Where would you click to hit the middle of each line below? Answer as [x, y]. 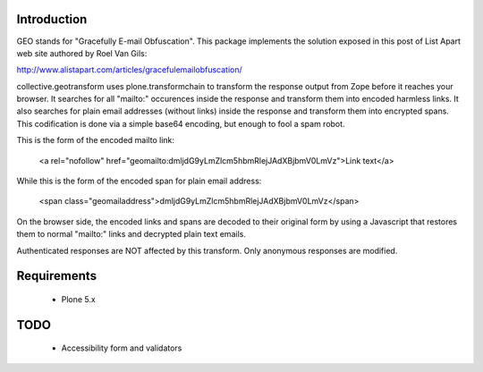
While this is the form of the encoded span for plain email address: [139, 181]
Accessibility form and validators [122, 348]
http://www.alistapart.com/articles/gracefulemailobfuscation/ [130, 70]
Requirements [57, 276]
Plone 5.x [78, 299]
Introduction [52, 19]
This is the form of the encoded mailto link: [95, 140]
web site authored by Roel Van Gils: [82, 53]
